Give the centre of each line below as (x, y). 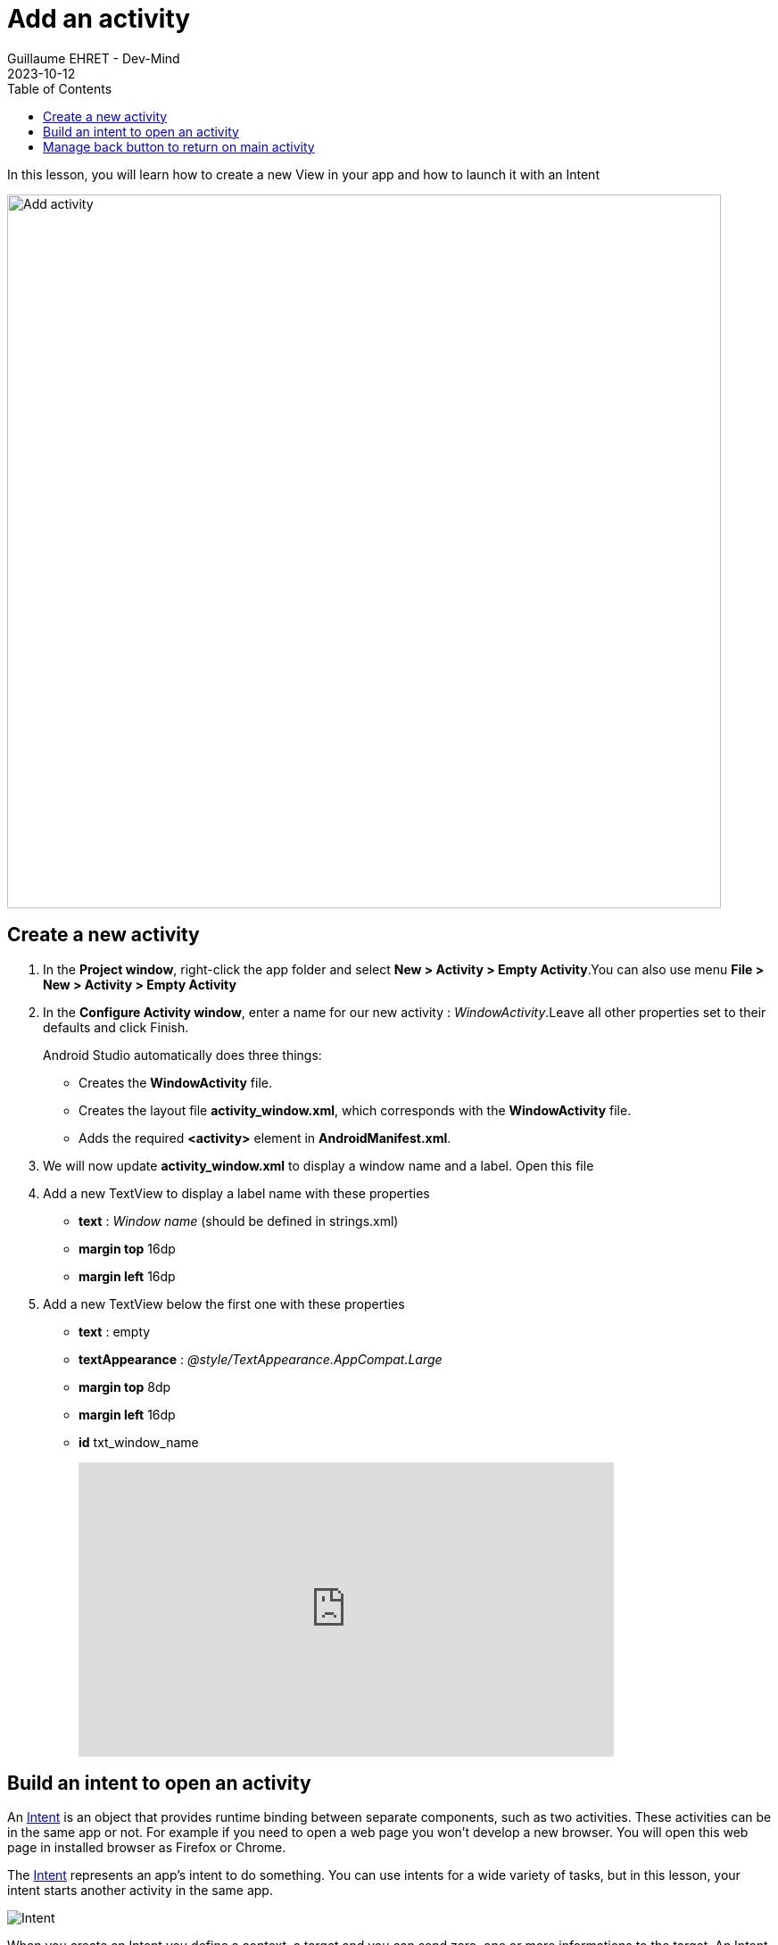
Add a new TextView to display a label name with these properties (236, 1193)
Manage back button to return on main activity (179, 146)
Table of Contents (60, 88)
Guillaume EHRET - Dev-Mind (94, 58)
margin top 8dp (125, 1386)
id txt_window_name (139, 1442)
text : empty (115, 1331)
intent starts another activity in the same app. (140, 1891)
